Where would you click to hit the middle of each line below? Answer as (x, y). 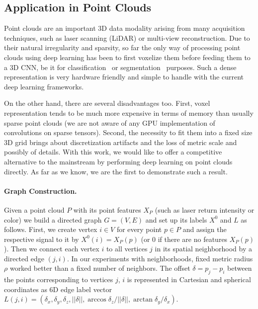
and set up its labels (176, 219)
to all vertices (127, 249)
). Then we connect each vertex (52, 249)
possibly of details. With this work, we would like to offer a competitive (113, 152)
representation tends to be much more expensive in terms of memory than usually (129, 113)
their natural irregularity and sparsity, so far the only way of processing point (122, 47)
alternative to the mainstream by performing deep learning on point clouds (118, 161)
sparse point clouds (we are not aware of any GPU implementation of (110, 122)
